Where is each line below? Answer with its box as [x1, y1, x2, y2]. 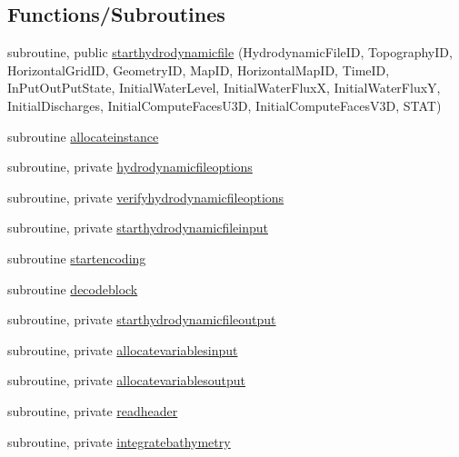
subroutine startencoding [7, 248, 146, 267]
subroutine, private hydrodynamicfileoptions [7, 157, 253, 176]
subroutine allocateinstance [7, 126, 159, 145]
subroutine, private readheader [7, 401, 178, 420]
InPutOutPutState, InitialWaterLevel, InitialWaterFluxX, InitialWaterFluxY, [7, 78, 441, 97]
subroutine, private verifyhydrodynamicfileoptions [7, 187, 284, 206]
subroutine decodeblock [7, 279, 138, 298]
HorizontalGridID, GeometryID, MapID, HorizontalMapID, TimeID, [7, 60, 390, 79]
